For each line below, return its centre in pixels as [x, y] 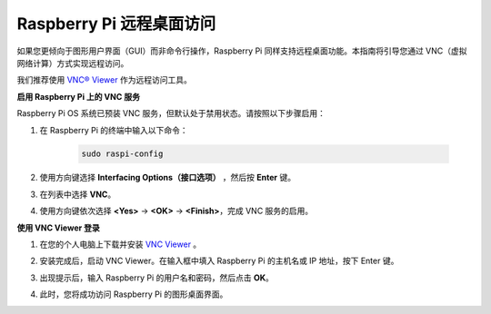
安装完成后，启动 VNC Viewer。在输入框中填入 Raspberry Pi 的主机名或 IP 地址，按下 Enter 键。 [219, 261]
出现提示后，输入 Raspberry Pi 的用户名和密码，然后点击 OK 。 [157, 278]
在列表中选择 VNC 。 [78, 194]
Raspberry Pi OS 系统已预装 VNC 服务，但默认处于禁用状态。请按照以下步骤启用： [171, 113]
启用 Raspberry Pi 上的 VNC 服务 [79, 96]
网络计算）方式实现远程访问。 [73, 63]
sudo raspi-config [122, 154]
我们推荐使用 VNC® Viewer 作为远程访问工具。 [105, 80]
